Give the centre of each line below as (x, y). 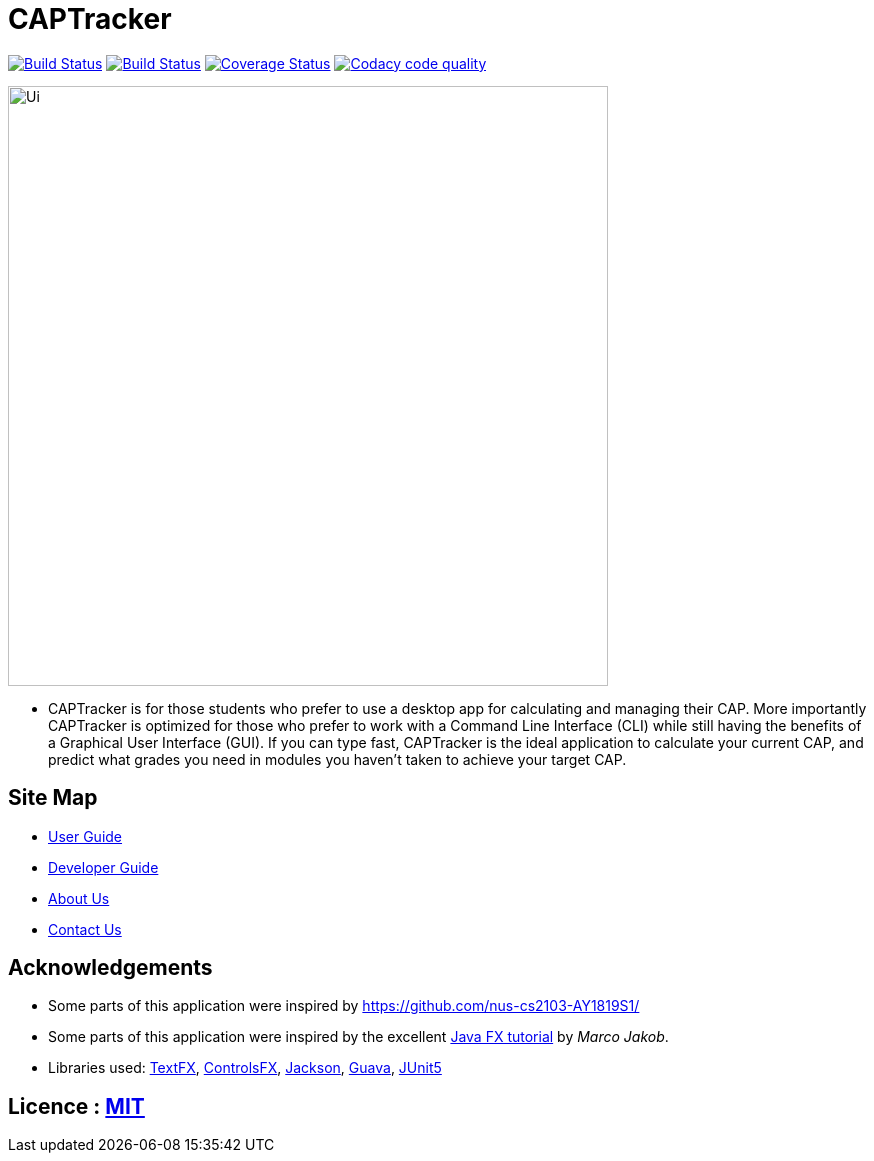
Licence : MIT (76, 1106)
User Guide (85, 836)
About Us (79, 898)
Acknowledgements (110, 968)
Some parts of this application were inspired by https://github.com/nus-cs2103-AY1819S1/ (344, 1006)
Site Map (53, 798)
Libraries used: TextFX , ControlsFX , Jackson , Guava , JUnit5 (245, 1068)
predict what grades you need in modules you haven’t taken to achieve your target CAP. (337, 759)
